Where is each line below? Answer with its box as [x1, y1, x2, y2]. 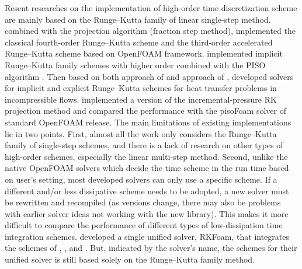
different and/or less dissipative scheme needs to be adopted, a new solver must [5, 184, 289, 197]
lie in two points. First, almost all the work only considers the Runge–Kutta [5, 127, 277, 139]
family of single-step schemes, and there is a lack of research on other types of [5, 139, 283, 151]
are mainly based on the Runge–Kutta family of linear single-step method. [5, 13, 271, 25]
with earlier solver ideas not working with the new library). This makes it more [5, 207, 289, 219]
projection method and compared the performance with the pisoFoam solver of [5, 104, 287, 117]
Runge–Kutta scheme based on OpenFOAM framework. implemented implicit [5, 47, 283, 60]
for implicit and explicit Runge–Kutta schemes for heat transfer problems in [5, 82, 277, 94]
